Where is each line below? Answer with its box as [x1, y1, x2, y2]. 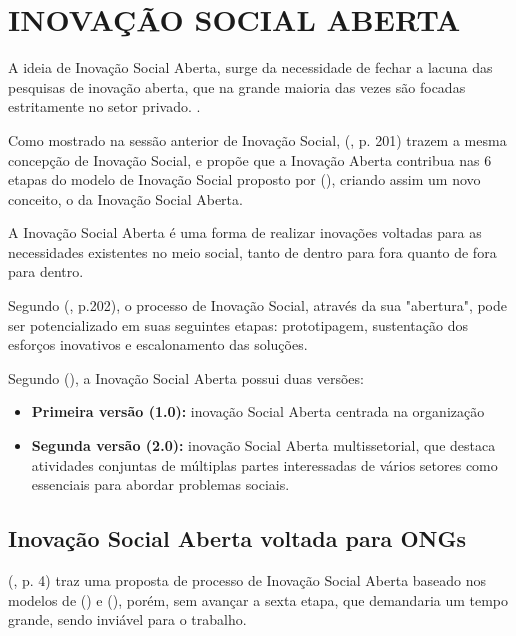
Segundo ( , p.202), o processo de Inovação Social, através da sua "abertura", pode [8, 295, 508, 316]
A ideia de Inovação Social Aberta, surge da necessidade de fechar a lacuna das [8, 57, 493, 78]
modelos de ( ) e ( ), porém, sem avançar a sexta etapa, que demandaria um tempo [8, 589, 509, 610]
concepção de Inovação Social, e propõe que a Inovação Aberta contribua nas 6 [8, 149, 492, 170]
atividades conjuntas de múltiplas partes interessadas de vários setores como [31, 454, 498, 475]
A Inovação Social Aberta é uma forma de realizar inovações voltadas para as [8, 222, 482, 243]
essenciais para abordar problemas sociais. [31, 474, 290, 495]
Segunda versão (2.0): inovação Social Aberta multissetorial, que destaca [31, 435, 496, 456]
